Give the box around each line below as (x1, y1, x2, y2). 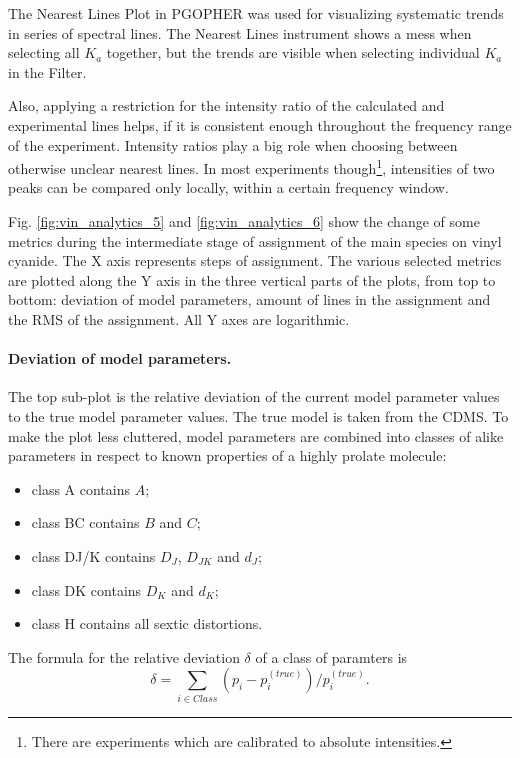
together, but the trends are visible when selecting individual (106, 42, 480, 63)
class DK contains (31, 579, 142, 600)
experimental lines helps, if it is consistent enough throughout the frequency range (8, 114, 512, 135)
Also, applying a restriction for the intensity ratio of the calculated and (8, 95, 445, 116)
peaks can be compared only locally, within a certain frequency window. (8, 177, 449, 198)
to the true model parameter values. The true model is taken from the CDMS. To (8, 405, 509, 426)
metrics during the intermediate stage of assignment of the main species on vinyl (8, 230, 502, 251)
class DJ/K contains (31, 545, 156, 566)
